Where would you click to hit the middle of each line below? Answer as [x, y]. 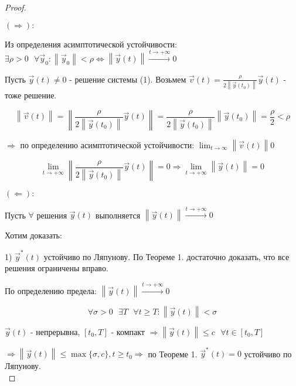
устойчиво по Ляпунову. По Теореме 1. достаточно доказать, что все [166, 256]
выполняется [118, 215]
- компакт [128, 331]
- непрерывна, [55, 331]
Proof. [16, 7]
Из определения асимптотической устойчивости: [91, 44]
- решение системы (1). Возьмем [128, 79]
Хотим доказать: [33, 235]
